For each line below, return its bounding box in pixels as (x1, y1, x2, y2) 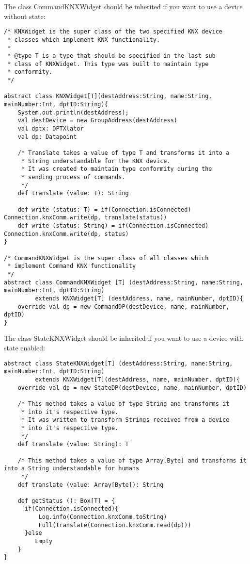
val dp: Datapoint (17, 133, 77, 140)
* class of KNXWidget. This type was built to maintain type (7, 60, 209, 67)
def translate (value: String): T (17, 441, 129, 448)
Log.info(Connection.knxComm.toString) (38, 514, 167, 521)
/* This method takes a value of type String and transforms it (17, 400, 230, 407)
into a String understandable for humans (4, 465, 140, 472)
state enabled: (4, 343, 45, 353)
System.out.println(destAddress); (17, 109, 129, 116)
